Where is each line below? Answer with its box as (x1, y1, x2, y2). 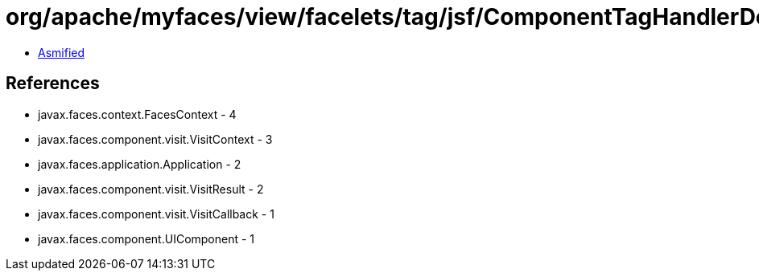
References (6, 73, 100, 94)
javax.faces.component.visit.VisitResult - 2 (38, 181, 264, 196)
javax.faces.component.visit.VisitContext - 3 (38, 132, 273, 146)
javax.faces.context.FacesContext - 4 (38, 107, 237, 121)
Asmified (38, 45, 85, 59)
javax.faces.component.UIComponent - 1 (38, 231, 255, 246)
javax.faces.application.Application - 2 (38, 157, 241, 171)
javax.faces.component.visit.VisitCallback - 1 (38, 206, 274, 221)
